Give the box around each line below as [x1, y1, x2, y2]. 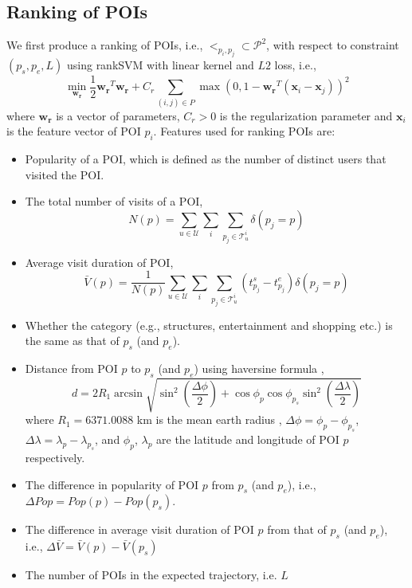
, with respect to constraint [266, 37, 399, 53]
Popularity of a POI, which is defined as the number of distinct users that [25, 151, 386, 167]
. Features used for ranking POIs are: [153, 123, 335, 139]
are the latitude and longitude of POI [156, 431, 339, 448]
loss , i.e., [274, 56, 316, 73]
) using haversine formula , [194, 360, 324, 377]
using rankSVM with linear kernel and [66, 56, 254, 73]
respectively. [25, 449, 85, 465]
